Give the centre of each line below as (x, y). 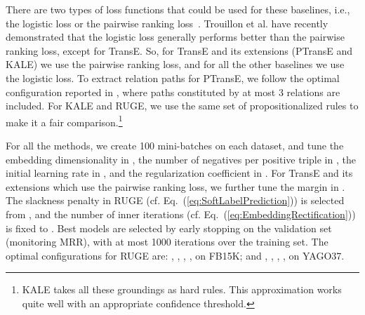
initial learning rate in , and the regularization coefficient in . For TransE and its (179, 173)
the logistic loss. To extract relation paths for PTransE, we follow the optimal (173, 78)
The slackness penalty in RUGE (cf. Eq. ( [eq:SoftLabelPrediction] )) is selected (175, 200)
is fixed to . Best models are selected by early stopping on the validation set (169, 228)
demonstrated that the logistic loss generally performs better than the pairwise (175, 37)
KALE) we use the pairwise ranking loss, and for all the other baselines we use (175, 64)
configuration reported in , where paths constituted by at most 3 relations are (173, 92)
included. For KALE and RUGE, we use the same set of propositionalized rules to (182, 106)
